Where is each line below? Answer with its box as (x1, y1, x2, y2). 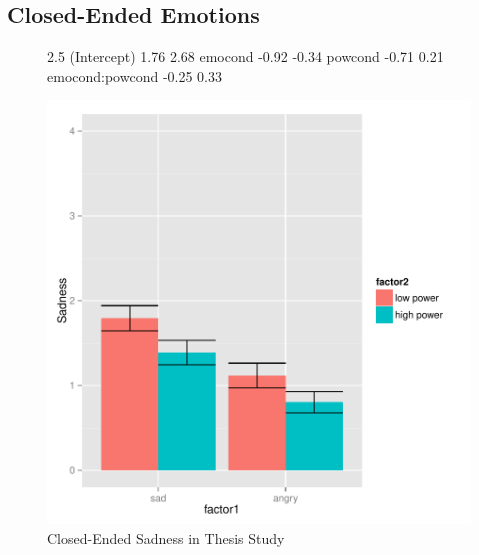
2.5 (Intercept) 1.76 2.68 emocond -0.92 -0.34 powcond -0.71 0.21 (47, 46, 444, 67)
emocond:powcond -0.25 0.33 (47, 65, 222, 86)
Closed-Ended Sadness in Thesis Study (47, 527, 285, 548)
